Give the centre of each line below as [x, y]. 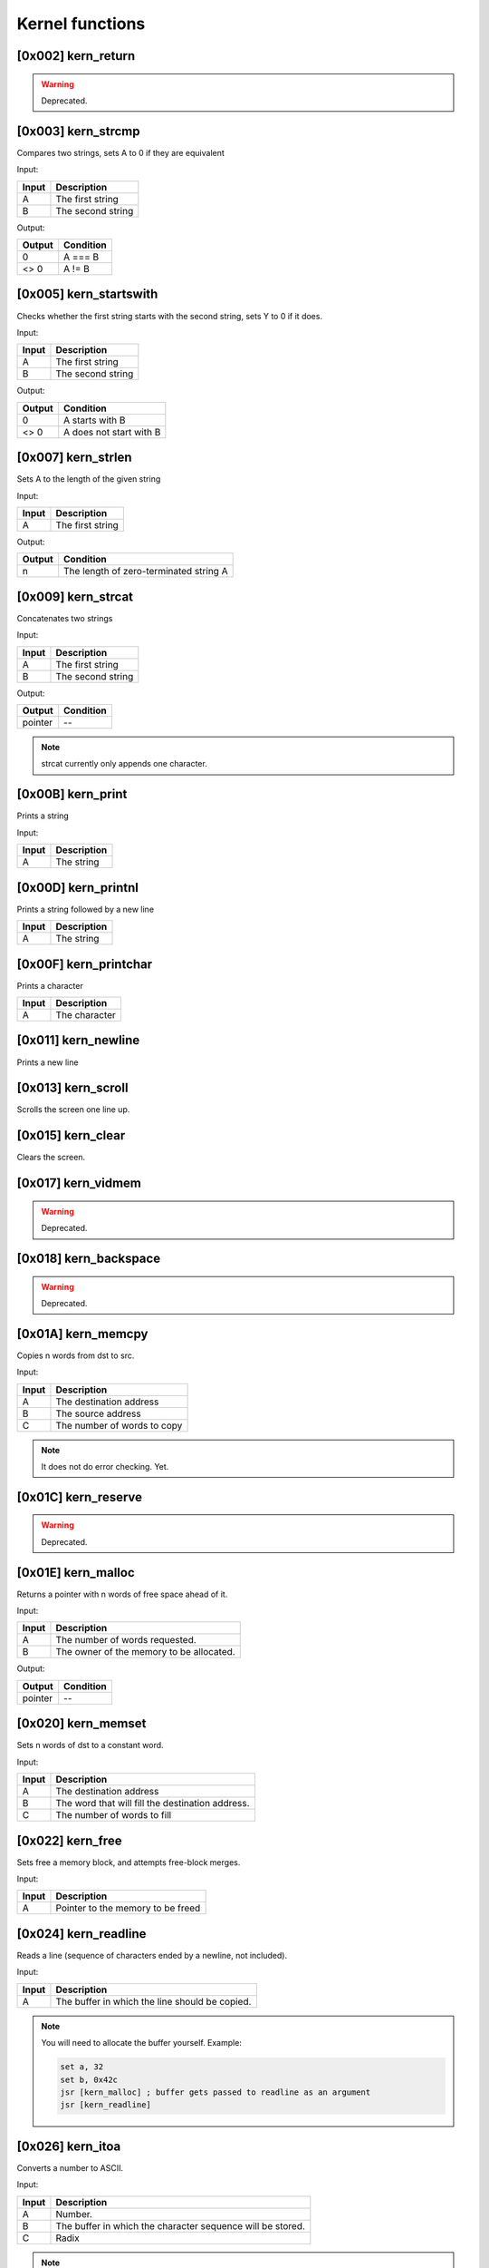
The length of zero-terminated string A [146, 572]
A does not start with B [112, 432]
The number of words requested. [126, 1640]
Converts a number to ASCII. [70, 2167]
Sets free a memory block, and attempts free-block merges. [129, 1862]
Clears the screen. [51, 1158]
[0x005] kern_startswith [87, 294]
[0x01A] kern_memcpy [82, 1334]
